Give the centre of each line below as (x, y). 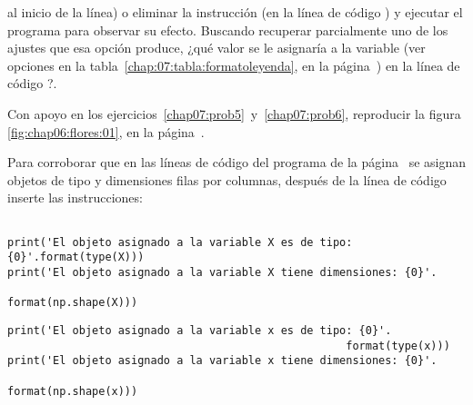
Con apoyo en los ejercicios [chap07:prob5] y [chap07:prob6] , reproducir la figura (234, 113)
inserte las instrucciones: (75, 198)
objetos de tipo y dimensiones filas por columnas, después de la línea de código (227, 179)
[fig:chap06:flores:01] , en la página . (106, 131)
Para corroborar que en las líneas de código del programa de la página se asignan (236, 162)
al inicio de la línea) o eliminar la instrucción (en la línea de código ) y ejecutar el (235, 12)
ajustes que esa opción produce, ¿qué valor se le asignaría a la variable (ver (216, 48)
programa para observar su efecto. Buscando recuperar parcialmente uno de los (228, 30)
